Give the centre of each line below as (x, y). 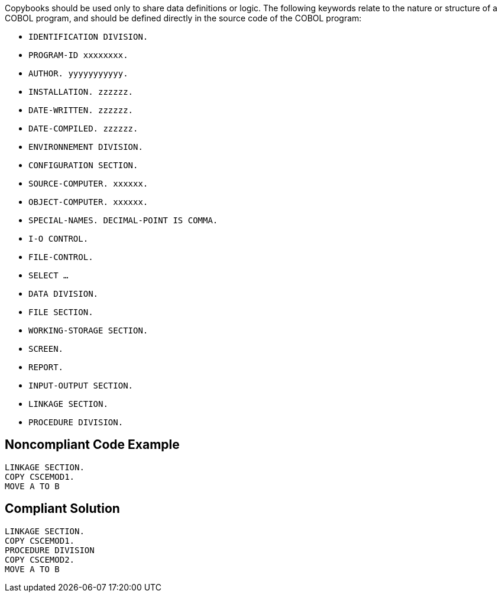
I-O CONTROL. (59, 239)
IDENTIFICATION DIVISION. (88, 37)
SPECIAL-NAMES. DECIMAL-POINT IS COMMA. (123, 220)
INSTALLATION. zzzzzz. (81, 92)
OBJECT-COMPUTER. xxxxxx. (88, 202)
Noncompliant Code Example (92, 445)
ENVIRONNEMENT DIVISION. (86, 147)
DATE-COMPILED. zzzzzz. (83, 129)
